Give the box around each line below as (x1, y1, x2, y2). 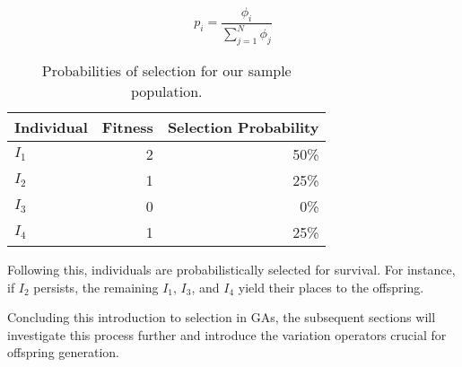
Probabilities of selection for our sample (41, 59, 292, 81)
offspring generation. (7, 343, 120, 362)
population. (130, 80, 203, 101)
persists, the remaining (33, 277, 159, 296)
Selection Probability (167, 116, 319, 137)
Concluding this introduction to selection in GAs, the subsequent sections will (7, 308, 436, 327)
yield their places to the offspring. (238, 277, 424, 296)
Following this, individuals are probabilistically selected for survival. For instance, (7, 259, 456, 278)
